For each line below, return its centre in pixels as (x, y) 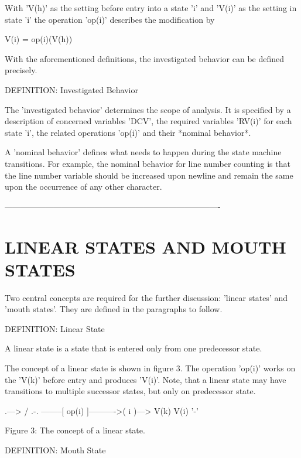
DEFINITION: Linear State (55, 328)
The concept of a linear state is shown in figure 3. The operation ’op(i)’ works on (150, 368)
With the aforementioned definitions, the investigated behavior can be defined (145, 58)
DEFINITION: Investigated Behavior (72, 89)
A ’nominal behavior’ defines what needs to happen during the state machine (143, 152)
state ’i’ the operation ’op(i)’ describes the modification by (110, 19)
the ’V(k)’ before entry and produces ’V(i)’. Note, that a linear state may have (146, 379)
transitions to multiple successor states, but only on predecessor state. (130, 391)
